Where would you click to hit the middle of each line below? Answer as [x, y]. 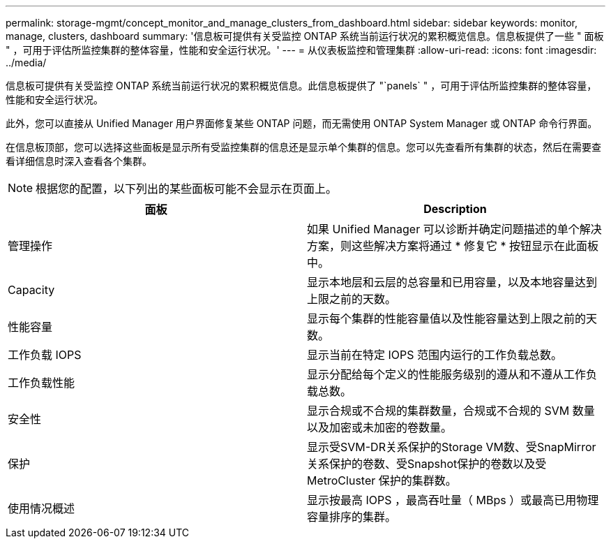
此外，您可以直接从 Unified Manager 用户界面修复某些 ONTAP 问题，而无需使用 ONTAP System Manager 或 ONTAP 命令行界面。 [302, 123]
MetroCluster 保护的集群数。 [382, 480]
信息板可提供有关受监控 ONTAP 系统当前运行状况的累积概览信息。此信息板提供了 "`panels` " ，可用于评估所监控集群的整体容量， [301, 86]
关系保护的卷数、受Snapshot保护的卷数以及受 [427, 464]
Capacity [31, 290]
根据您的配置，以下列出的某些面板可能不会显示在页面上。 [187, 189]
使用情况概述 [42, 508]
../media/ [26, 63]
